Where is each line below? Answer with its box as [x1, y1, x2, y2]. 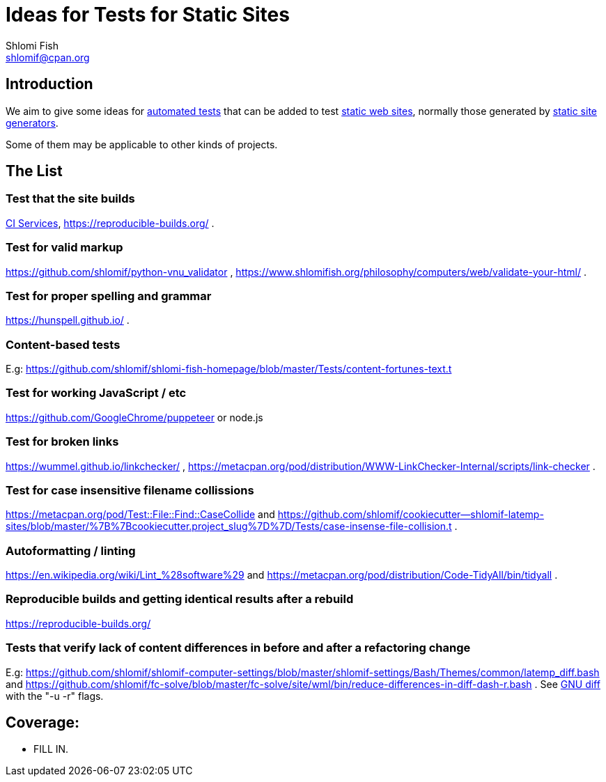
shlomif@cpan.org [6, 51, 90, 63]
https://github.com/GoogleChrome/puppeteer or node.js [6, 411, 263, 423]
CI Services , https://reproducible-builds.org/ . [6, 217, 215, 229]
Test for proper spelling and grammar [6, 288, 212, 303]
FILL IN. [33, 743, 69, 756]
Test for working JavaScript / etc [6, 386, 187, 400]
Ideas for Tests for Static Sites [6, 3, 290, 26]
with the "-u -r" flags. [6, 689, 104, 702]
